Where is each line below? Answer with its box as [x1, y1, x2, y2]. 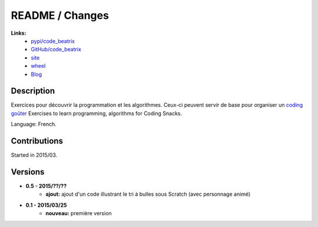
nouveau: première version [45, 210, 112, 217]
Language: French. [11, 121, 57, 128]
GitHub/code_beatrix [31, 46, 82, 53]
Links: [11, 29, 26, 37]
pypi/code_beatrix [31, 37, 75, 44]
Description [11, 86, 55, 96]
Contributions [11, 136, 63, 146]
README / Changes [11, 9, 109, 22]
